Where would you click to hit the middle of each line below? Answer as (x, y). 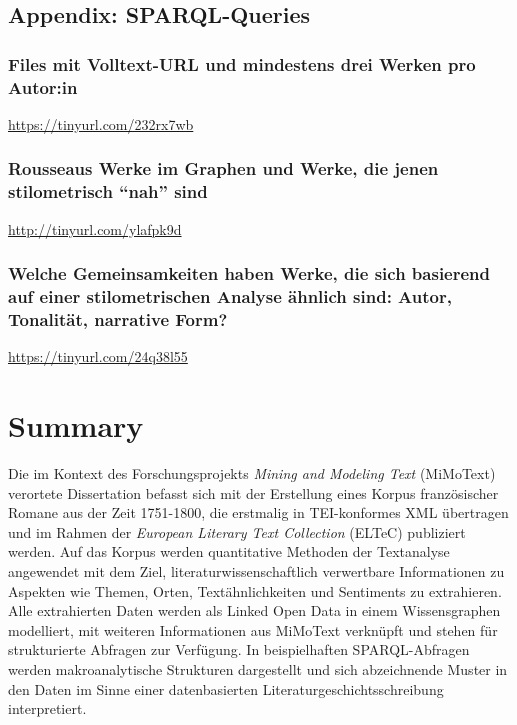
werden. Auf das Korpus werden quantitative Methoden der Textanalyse (229, 551)
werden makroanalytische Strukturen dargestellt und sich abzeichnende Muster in (258, 668)
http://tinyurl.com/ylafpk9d (95, 228)
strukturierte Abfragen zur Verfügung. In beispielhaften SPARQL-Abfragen (239, 649)
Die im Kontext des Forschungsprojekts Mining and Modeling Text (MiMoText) (252, 473)
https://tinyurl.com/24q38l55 (98, 356)
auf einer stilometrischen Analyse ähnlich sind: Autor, (230, 296)
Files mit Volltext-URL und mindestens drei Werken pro (242, 63)
